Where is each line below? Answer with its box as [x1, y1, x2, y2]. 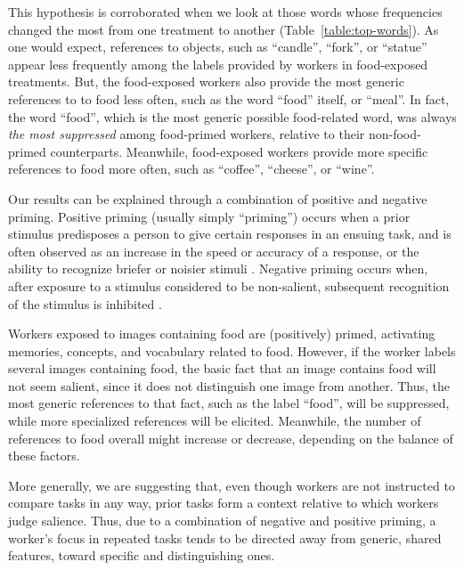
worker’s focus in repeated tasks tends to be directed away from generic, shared [8, 528, 442, 547]
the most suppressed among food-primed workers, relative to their [8, 125, 365, 143]
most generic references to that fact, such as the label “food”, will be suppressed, [8, 394, 450, 412]
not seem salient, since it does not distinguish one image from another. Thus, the [8, 376, 451, 395]
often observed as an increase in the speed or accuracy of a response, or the [8, 241, 419, 260]
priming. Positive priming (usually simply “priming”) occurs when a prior [8, 207, 411, 225]
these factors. [8, 446, 80, 465]
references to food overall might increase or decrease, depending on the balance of [8, 428, 453, 447]
